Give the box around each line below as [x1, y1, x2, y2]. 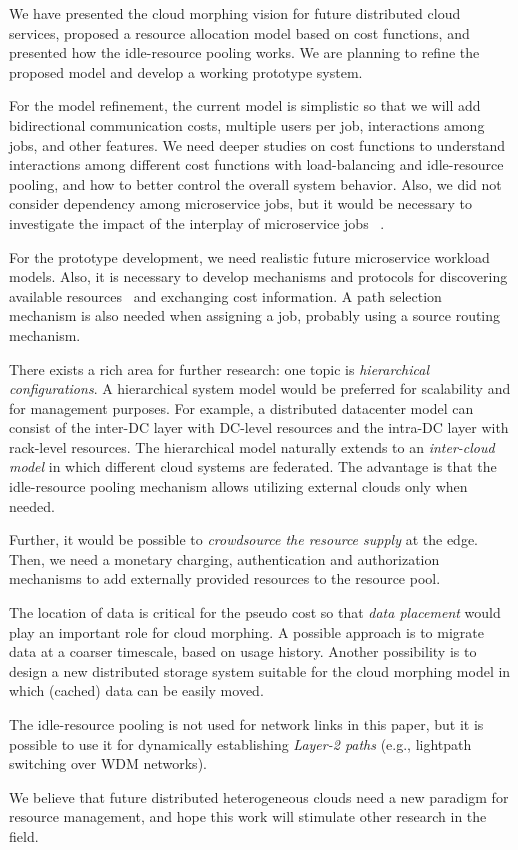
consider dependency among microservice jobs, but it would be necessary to [9, 193, 472, 214]
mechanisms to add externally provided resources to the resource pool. [9, 568, 441, 589]
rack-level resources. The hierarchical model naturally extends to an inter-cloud [9, 436, 495, 457]
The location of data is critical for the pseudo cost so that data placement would [9, 602, 501, 623]
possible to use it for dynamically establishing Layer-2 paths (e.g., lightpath [9, 733, 472, 754]
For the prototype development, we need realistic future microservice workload [9, 246, 490, 267]
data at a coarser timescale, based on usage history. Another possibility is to [9, 641, 477, 662]
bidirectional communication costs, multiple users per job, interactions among [9, 114, 485, 135]
